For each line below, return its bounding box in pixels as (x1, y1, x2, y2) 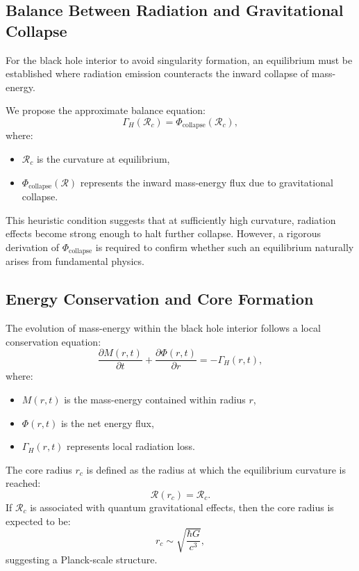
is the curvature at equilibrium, (36, 152, 170, 166)
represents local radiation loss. (67, 439, 195, 453)
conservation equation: (6, 334, 101, 348)
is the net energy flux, (60, 415, 154, 430)
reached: (6, 476, 41, 490)
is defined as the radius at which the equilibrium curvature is (86, 462, 346, 476)
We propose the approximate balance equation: (6, 103, 206, 118)
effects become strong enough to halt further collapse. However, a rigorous (6, 226, 321, 241)
